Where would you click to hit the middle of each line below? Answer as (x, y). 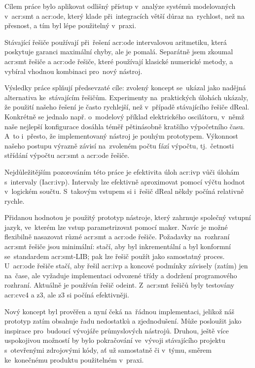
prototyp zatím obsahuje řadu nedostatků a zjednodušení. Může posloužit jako (123, 321)
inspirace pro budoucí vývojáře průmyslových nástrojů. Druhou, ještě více (117, 330)
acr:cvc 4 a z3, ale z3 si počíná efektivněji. (67, 295)
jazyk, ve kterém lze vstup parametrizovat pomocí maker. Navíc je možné (116, 227)
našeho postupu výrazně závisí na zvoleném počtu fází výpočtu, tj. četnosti (119, 145)
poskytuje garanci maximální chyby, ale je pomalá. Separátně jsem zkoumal (119, 52)
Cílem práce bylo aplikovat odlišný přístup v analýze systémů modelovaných (120, 6)
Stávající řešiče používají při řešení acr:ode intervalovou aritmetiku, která (116, 42)
